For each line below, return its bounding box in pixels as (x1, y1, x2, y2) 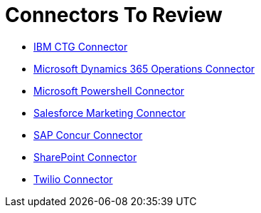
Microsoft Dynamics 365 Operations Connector (33, 62, 255, 75)
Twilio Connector (33, 172, 113, 185)
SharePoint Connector (33, 150, 137, 163)
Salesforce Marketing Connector (33, 106, 186, 119)
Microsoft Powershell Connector (33, 84, 185, 97)
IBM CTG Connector (33, 40, 128, 53)
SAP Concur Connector (33, 128, 143, 141)
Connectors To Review (5, 3, 223, 27)
